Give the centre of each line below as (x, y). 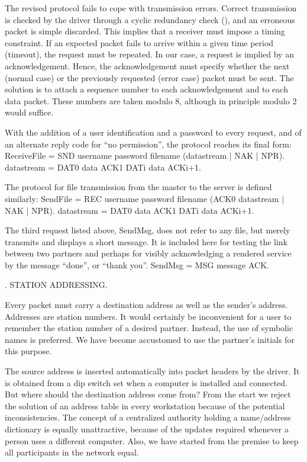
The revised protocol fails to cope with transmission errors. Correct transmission (151, 8)
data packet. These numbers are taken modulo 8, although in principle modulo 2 (151, 100)
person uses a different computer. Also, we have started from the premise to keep (152, 440)
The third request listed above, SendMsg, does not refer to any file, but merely (148, 230)
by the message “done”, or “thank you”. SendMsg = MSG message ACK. (137, 264)
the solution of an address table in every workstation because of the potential (145, 405)
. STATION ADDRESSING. (56, 285)
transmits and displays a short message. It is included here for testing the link (146, 241)
